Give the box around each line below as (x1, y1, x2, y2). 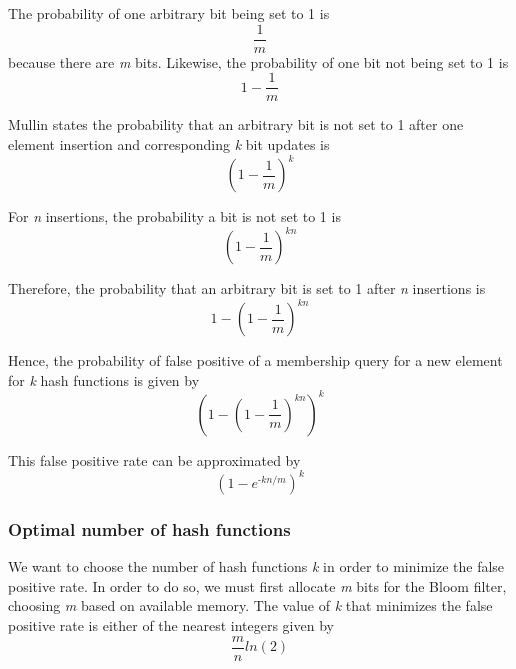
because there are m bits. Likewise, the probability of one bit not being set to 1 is (8, 51, 509, 72)
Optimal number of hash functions (8, 516, 291, 541)
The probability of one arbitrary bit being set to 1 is (8, 3, 330, 23)
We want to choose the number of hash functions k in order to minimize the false (8, 556, 505, 577)
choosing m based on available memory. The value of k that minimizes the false (8, 595, 493, 616)
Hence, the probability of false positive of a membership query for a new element (8, 350, 503, 371)
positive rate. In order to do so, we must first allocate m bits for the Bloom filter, (8, 575, 507, 596)
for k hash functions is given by (8, 369, 200, 390)
